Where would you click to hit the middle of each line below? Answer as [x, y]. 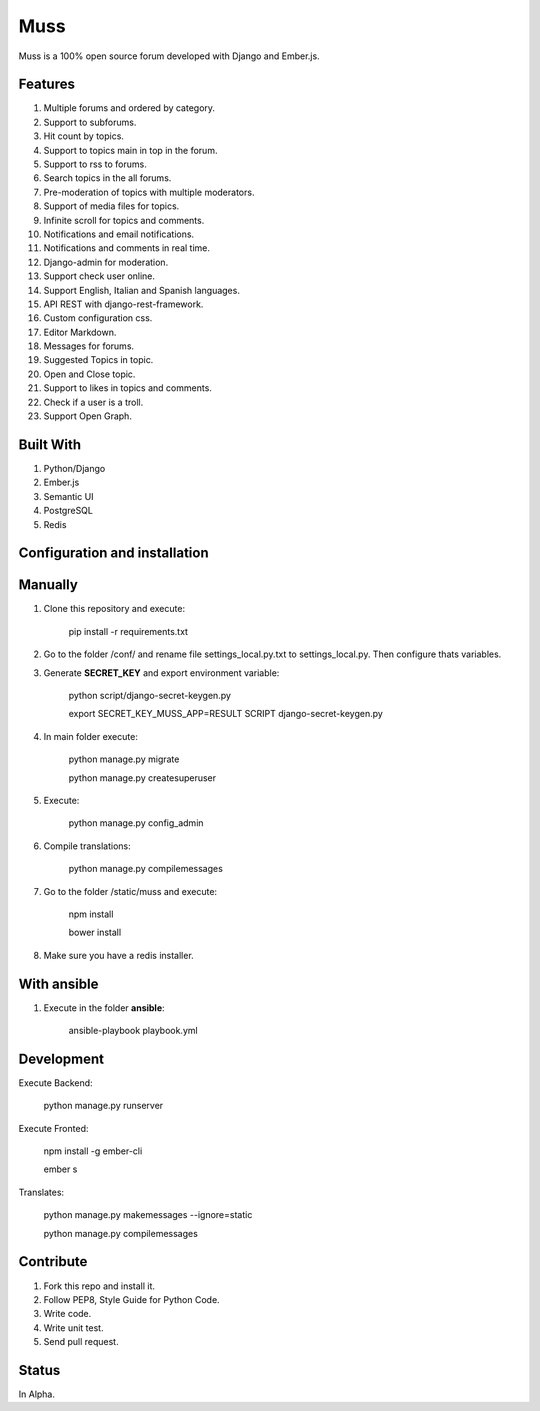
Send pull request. [81, 1342]
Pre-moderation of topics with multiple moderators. [149, 192]
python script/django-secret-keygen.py [150, 695]
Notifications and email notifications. [119, 234]
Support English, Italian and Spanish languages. [141, 290]
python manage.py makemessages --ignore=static [148, 1215]
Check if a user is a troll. [93, 402]
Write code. [67, 1314]
